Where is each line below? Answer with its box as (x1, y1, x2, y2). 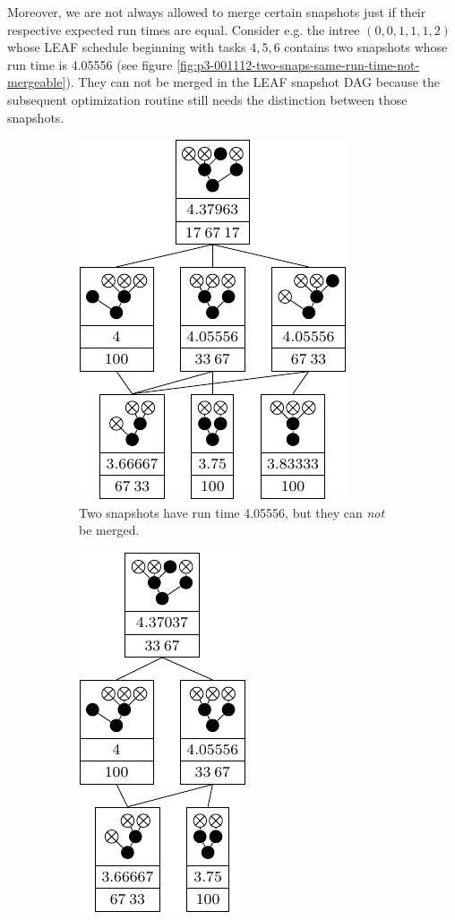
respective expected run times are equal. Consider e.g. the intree (7, 20, 360, 39)
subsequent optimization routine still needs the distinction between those (7, 90, 408, 108)
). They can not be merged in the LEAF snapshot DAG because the (65, 73, 440, 91)
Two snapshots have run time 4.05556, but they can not (79, 503, 385, 521)
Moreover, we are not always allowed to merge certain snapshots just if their (7, 3, 426, 21)
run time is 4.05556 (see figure (7, 55, 173, 73)
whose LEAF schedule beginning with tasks (7, 38, 246, 56)
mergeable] (7, 73, 66, 91)
